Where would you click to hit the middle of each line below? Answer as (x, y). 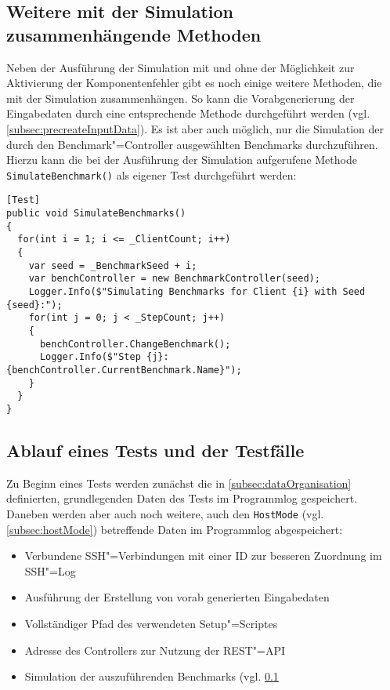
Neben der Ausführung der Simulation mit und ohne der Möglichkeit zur (181, 67)
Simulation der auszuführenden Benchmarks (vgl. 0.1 (152, 676)
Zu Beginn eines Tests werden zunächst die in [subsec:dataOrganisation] (179, 483)
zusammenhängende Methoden (134, 34)
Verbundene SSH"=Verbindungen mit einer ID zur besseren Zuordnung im (203, 556)
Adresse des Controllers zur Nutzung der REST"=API (155, 650)
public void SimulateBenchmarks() (96, 214)
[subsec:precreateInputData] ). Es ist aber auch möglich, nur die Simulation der (195, 128)
